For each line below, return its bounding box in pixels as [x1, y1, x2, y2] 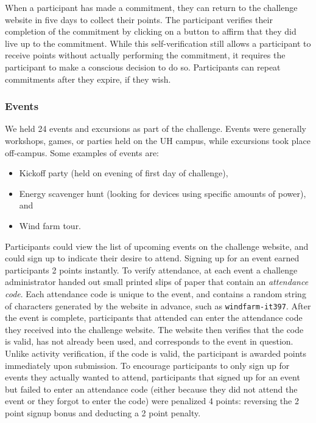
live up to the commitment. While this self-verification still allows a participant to [5, 36, 311, 49]
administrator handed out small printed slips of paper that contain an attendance [5, 275, 309, 288]
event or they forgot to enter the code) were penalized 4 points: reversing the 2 [5, 394, 299, 407]
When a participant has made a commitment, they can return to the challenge [5, 1, 298, 13]
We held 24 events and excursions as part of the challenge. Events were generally [5, 122, 306, 135]
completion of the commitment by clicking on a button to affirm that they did [5, 25, 297, 38]
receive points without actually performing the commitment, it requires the [5, 49, 286, 61]
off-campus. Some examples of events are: [5, 146, 159, 159]
